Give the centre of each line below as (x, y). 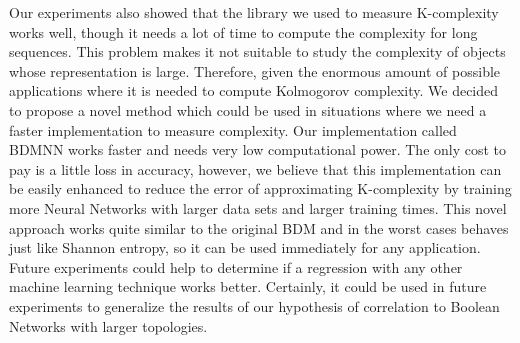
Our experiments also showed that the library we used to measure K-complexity (254, 12)
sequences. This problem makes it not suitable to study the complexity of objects (257, 51)
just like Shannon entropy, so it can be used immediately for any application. (245, 247)
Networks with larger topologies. (108, 325)
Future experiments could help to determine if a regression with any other (236, 266)
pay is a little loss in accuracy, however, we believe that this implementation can (255, 168)
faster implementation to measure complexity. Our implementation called (233, 129)
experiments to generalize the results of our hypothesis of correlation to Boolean (254, 305)
